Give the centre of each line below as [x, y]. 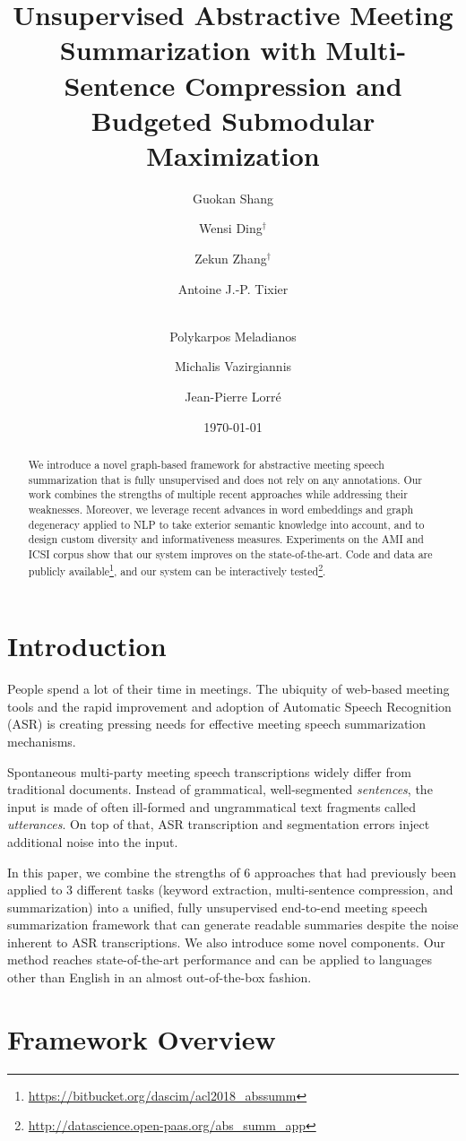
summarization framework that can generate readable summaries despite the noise [233, 925]
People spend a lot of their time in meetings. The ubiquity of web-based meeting [229, 689]
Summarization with [188, 50]
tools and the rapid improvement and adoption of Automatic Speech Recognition [229, 706]
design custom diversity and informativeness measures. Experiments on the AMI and [226, 539]
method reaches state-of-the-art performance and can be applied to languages [220, 959]
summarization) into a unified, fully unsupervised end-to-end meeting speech [218, 907]
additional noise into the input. [93, 841]
